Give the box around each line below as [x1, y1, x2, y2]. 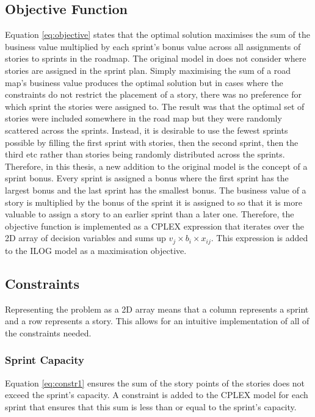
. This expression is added [211, 231, 308, 244]
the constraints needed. [5, 326, 92, 339]
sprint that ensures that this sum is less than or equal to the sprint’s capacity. [5, 400, 297, 413]
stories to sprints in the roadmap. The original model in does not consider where [5, 52, 306, 65]
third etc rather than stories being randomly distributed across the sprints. [5, 148, 285, 161]
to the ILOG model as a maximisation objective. [5, 244, 187, 256]
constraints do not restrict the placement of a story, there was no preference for [5, 88, 302, 101]
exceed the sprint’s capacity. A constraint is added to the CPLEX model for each [5, 388, 308, 401]
